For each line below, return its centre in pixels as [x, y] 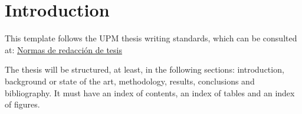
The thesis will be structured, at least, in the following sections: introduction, [145, 69]
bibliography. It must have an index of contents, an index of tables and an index [150, 92]
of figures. [22, 104]
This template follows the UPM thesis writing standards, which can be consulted [151, 38]
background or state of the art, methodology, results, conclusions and [130, 81]
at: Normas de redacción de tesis [63, 49]
